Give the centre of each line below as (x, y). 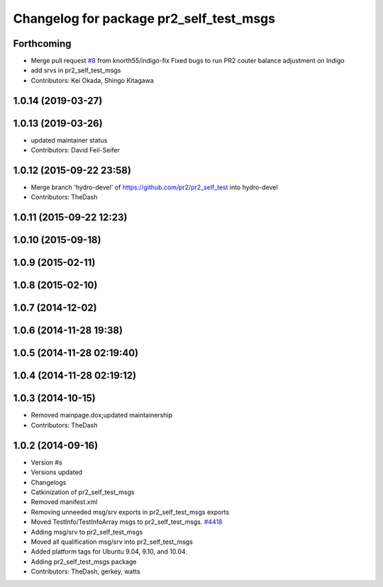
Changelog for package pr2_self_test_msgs (144, 18)
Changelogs (49, 482)
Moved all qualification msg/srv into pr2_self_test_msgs (112, 542)
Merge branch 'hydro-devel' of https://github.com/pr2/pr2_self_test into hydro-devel (154, 187)
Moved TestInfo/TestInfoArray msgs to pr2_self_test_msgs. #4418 (127, 522)
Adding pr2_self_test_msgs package (84, 561)
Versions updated (57, 472)
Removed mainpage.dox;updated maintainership (102, 415)
